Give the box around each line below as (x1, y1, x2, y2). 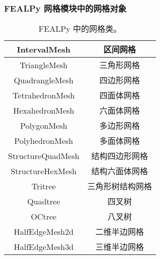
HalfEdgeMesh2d (14, 225, 74, 237)
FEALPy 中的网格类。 (38, 23, 122, 35)
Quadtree (27, 195, 61, 207)
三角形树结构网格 (87, 180, 152, 192)
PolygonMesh (20, 119, 68, 131)
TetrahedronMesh (13, 89, 75, 101)
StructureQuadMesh (8, 149, 80, 162)
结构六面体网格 (91, 165, 148, 177)
